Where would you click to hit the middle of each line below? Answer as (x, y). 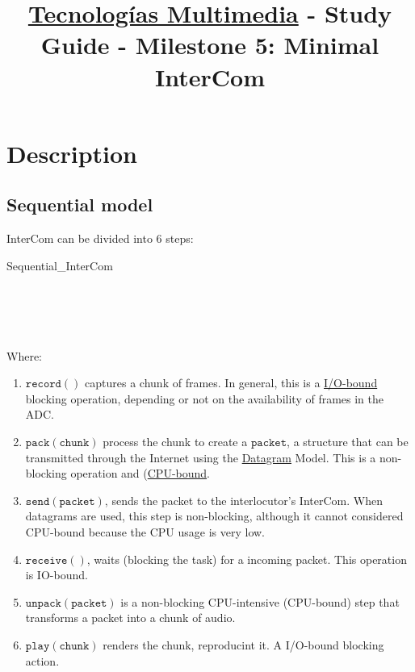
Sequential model (80, 205)
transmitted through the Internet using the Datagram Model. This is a (201, 457)
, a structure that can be (348, 442)
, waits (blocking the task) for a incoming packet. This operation (247, 559)
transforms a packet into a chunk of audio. (130, 618)
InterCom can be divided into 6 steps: (100, 238)
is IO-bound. (57, 575)
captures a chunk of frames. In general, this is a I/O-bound (231, 383)
